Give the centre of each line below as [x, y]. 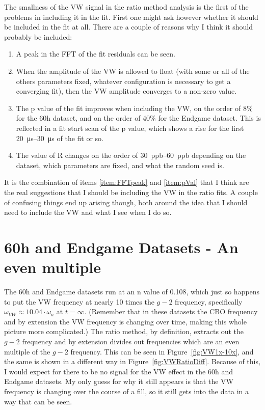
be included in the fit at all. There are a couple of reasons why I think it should [129, 27]
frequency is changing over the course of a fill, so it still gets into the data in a [126, 391]
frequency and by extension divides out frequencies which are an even [131, 341]
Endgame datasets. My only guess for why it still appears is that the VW [119, 381]
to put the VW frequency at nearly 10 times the [79, 301]
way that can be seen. [38, 401]
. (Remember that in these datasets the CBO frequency [171, 311]
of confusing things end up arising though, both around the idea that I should [126, 202]
